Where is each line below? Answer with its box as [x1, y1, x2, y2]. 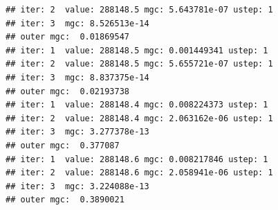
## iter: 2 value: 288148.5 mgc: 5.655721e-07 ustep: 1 [6, 59, 273, 69]
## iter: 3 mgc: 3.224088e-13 [6, 181, 149, 191]
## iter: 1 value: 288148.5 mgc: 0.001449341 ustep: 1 [6, 45, 268, 55]
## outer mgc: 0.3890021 [6, 195, 124, 205]
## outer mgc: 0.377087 [6, 140, 120, 150]
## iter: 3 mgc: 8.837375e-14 [6, 72, 149, 82]
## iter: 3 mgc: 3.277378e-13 [6, 127, 149, 137]
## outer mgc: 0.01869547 [6, 32, 129, 42]
